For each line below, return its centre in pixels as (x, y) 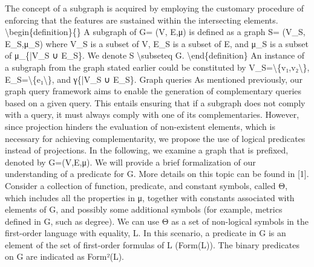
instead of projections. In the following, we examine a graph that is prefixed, (147, 150)
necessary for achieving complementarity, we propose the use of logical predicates (155, 138)
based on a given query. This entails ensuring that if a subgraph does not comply (155, 102)
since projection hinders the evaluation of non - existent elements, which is (140, 126)
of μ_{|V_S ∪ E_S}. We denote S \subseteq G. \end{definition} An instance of (155, 55)
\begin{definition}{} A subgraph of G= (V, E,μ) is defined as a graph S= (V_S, (155, 32)
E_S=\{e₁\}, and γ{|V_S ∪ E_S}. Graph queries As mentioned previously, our (154, 79)
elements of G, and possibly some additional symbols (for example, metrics (144, 209)
